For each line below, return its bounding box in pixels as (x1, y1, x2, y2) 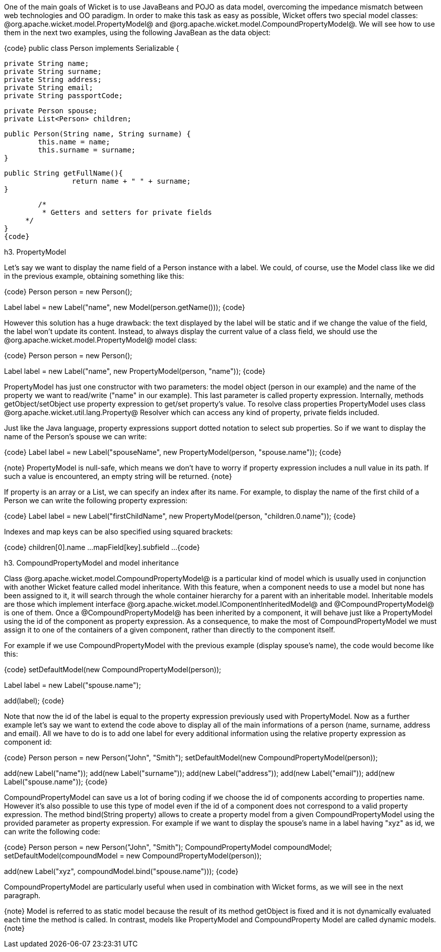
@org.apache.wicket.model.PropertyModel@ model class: (4, 336, 197, 344)
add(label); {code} (4, 696, 64, 705)
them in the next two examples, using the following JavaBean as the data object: (4, 28, 271, 37)
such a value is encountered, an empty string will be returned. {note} (4, 472, 232, 481)
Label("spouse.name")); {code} (4, 777, 108, 786)
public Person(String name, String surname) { (4, 130, 191, 138)
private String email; (4, 84, 94, 92)
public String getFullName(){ (4, 169, 123, 177)
